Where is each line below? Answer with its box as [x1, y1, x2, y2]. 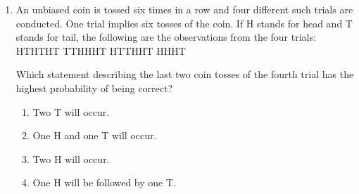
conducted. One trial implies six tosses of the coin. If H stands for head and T [15, 15, 353, 30]
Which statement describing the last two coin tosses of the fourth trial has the [15, 67, 354, 82]
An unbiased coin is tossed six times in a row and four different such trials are [15, 2, 353, 16]
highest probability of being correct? [15, 80, 173, 95]
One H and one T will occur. [32, 128, 157, 143]
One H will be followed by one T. [32, 175, 176, 190]
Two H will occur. [32, 151, 110, 166]
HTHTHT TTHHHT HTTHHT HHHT [15, 43, 186, 58]
